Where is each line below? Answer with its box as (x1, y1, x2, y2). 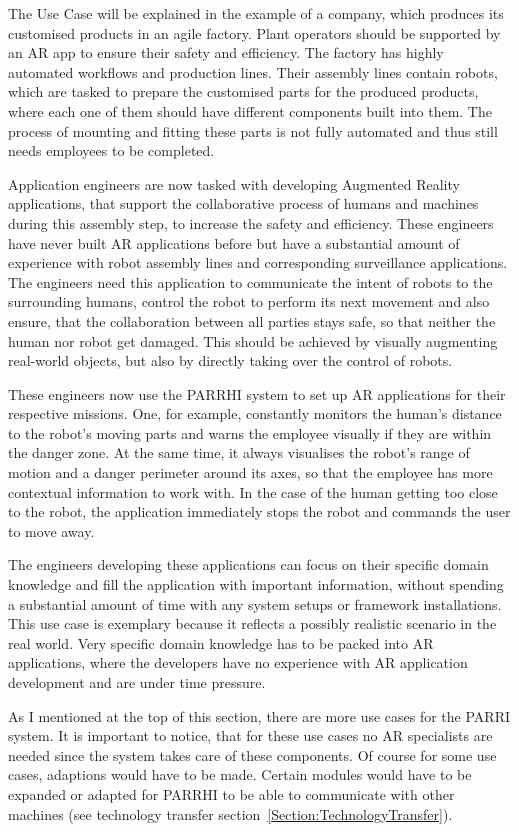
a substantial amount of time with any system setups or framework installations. (8, 593, 502, 614)
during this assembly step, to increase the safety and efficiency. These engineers (8, 212, 494, 233)
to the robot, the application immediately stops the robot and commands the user (8, 501, 511, 522)
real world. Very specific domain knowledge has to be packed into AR (8, 632, 434, 653)
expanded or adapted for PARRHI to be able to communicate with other (8, 783, 455, 804)
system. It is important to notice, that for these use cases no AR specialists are (8, 725, 493, 746)
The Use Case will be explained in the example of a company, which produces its (8, 3, 504, 23)
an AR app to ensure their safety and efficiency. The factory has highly (8, 42, 444, 63)
